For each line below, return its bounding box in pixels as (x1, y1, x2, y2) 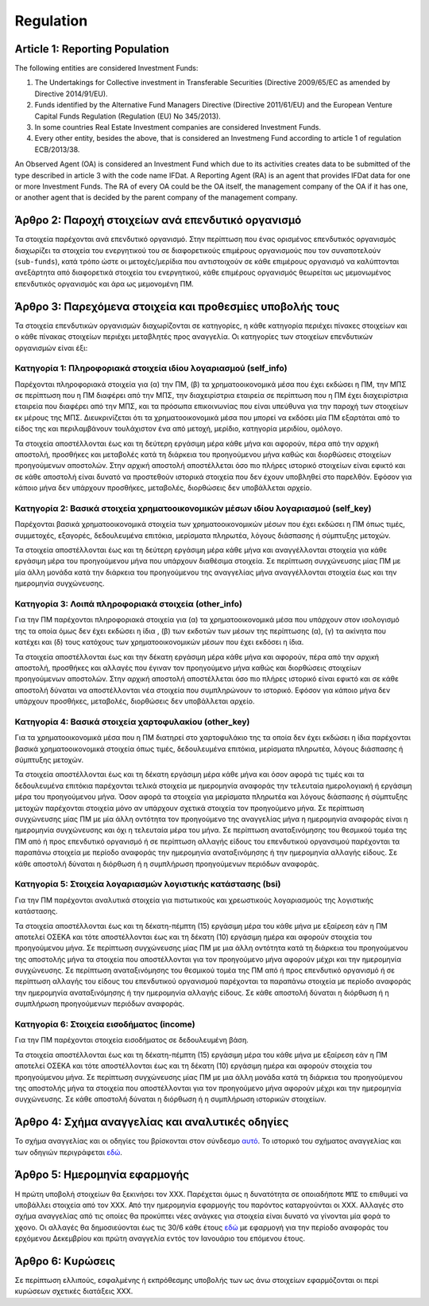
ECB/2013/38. (34, 144, 80, 154)
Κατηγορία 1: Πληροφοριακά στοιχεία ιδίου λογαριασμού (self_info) (14, 363, 288, 374)
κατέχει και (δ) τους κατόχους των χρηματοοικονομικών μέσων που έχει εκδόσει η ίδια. (14, 637, 304, 647)
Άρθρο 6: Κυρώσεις (14, 1254, 115, 1268)
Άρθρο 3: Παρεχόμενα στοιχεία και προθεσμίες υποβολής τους (14, 299, 340, 314)
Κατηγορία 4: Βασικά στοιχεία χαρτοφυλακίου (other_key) (14, 716, 250, 727)
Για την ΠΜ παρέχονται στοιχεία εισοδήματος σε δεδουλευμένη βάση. (14, 1035, 249, 1045)
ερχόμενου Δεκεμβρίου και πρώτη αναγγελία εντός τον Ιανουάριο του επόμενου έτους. (14, 1234, 306, 1243)
